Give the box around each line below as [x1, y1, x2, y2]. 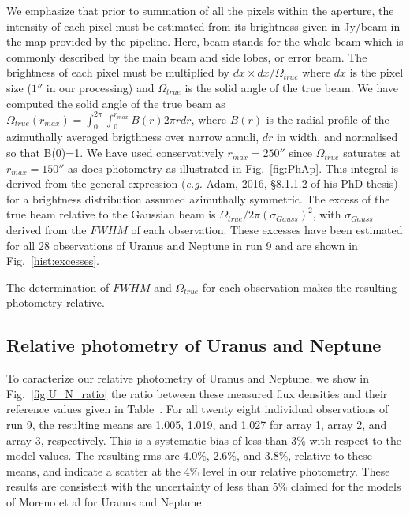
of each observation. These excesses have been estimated [131, 222, 403, 238]
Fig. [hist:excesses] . [6, 252, 99, 269]
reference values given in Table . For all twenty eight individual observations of [6, 401, 389, 417]
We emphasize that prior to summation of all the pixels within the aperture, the [6, 2, 394, 18]
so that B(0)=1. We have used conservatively [6, 144, 224, 161]
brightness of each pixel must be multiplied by [6, 64, 229, 80]
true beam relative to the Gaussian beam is [6, 206, 216, 222]
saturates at [343, 144, 401, 161]
